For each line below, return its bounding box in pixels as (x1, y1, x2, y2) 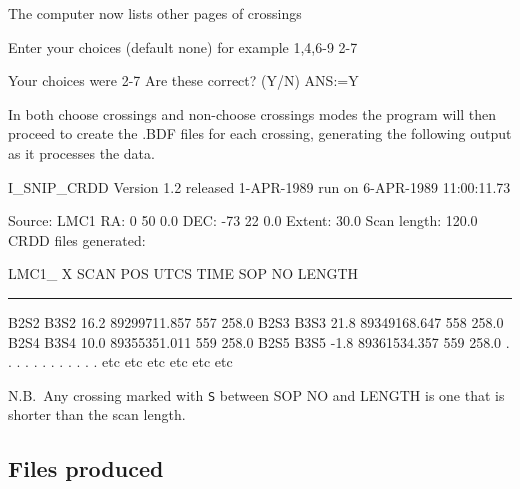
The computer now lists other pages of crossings (8, 3, 302, 23)
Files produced (8, 453, 164, 484)
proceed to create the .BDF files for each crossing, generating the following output (8, 123, 512, 144)
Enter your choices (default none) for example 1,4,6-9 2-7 (8, 36, 358, 57)
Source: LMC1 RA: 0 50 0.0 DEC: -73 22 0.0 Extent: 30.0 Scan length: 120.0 (8, 210, 478, 231)
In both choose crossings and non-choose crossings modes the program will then (8, 103, 497, 124)
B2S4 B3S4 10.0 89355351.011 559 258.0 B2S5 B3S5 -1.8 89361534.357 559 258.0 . (8, 331, 510, 352)
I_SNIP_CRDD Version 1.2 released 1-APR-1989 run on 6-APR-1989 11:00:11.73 (8, 176, 511, 197)
